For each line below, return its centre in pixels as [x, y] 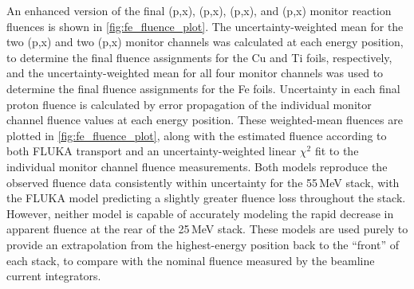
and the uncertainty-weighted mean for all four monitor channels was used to [195, 73]
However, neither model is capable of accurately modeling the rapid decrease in [200, 213]
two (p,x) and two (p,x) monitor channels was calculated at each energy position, [205, 42]
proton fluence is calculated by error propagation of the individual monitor [189, 104]
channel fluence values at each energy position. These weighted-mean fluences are [205, 120]
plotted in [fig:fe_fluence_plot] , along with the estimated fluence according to [197, 135]
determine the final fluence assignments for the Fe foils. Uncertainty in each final [203, 88]
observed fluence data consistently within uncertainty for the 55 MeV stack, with [203, 182]
